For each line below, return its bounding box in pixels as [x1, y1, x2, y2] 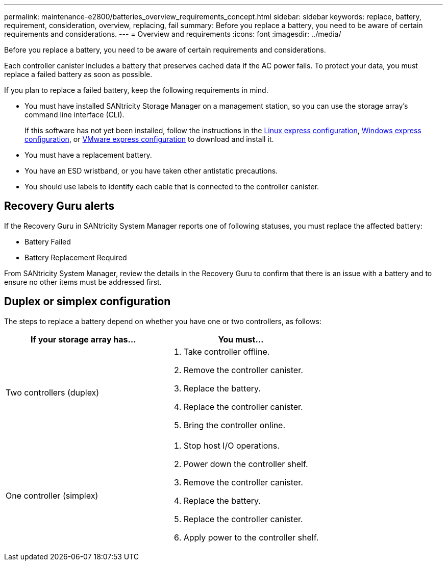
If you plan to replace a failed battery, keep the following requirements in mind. [4, 86, 268, 94]
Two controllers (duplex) [6, 387, 100, 398]
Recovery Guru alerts [4, 200, 115, 213]
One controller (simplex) [6, 490, 98, 501]
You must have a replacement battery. [24, 151, 152, 159]
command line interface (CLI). [24, 110, 125, 119]
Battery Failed [24, 237, 71, 246]
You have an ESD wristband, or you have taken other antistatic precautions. [24, 166, 278, 175]
